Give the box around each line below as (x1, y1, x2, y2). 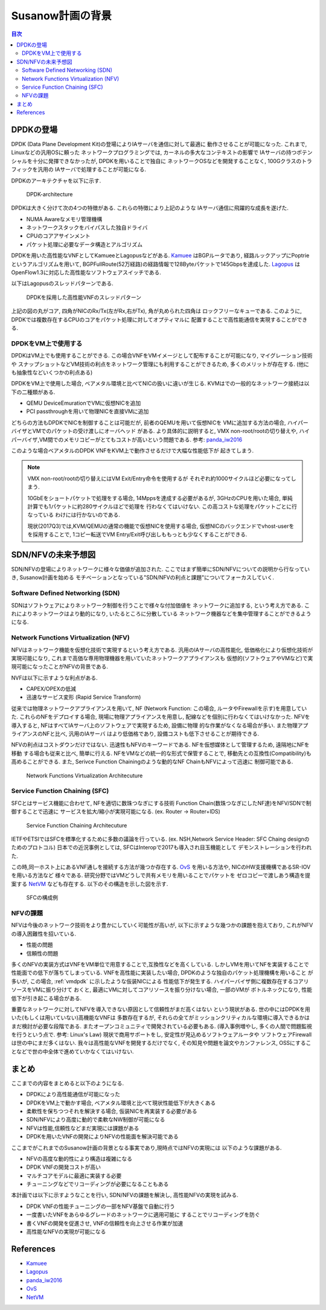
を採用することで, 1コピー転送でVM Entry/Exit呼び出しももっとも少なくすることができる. (27, 531, 248, 538)
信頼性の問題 (26, 949, 59, 957)
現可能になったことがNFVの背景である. (11, 663, 109, 670)
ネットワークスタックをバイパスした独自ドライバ (26, 224, 148, 231)
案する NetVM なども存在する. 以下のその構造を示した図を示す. (11, 880, 168, 887)
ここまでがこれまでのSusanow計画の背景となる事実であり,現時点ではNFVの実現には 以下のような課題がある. (11, 1144, 282, 1151)
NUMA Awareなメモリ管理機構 (26, 215, 103, 223)
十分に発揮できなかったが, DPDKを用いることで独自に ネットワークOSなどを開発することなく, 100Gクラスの (32, 157, 302, 164)
